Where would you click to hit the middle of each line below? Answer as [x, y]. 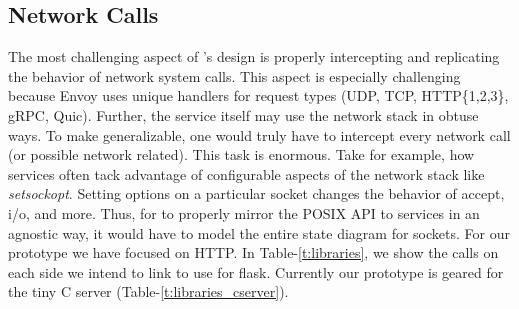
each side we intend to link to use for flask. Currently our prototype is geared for [256, 271]
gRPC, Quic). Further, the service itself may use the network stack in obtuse [243, 114]
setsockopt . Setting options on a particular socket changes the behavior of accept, [256, 193]
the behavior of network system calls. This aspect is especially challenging [234, 75]
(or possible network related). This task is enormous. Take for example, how [241, 154]
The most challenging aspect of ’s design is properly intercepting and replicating [254, 56]
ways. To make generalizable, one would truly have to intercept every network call [259, 134]
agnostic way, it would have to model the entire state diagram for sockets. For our [259, 232]
